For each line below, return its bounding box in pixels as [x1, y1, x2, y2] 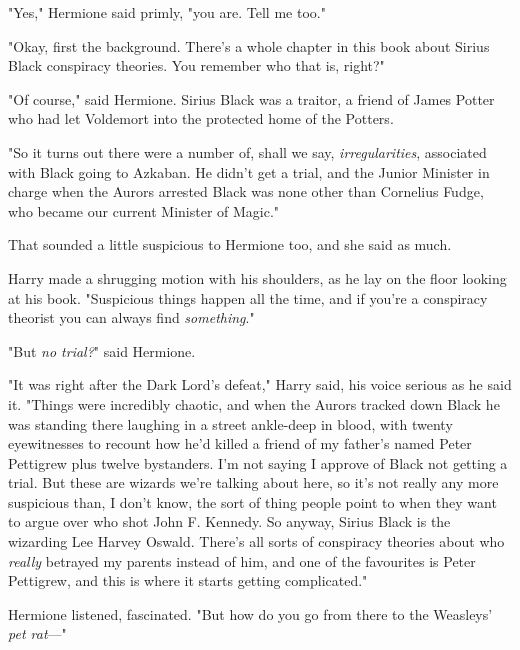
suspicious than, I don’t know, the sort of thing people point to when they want [8, 491, 497, 512]
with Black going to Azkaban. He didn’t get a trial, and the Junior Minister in [8, 161, 490, 182]
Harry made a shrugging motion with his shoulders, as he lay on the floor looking [8, 267, 507, 288]
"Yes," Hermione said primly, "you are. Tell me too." [8, 2, 326, 22]
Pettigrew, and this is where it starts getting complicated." [8, 570, 368, 591]
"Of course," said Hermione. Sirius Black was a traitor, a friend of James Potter [8, 88, 495, 109]
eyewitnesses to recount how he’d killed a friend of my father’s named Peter [8, 433, 472, 454]
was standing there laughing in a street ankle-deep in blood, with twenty [8, 413, 453, 434]
